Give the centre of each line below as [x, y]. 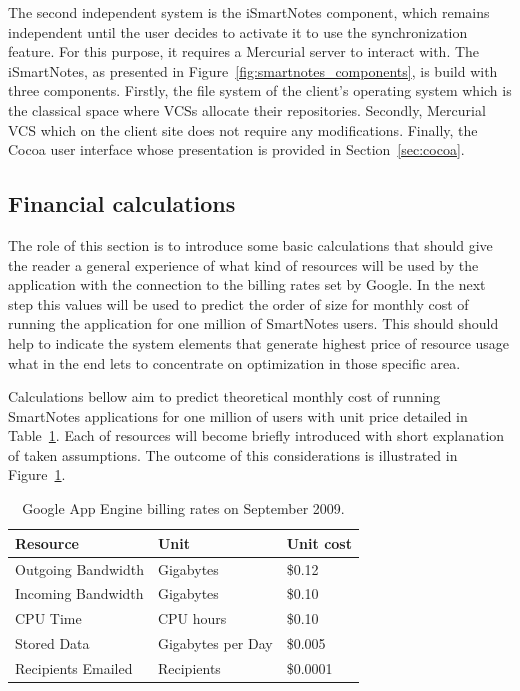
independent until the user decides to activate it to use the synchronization [238, 31]
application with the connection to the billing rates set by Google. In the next [247, 284]
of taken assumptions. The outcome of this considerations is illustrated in [233, 454]
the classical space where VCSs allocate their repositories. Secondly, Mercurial [247, 109]
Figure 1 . [37, 474]
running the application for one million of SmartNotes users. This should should [253, 323]
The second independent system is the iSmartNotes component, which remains [249, 12]
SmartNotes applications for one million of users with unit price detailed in [238, 415]
